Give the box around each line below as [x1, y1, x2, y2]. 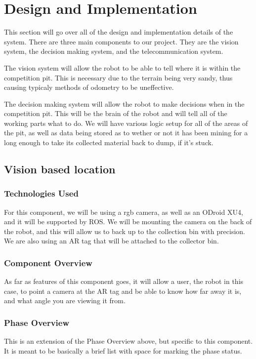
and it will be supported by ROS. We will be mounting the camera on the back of [4, 216, 252, 227]
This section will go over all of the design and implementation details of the [4, 27, 233, 37]
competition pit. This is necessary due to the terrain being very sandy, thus [4, 72, 233, 82]
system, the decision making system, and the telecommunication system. [4, 46, 223, 56]
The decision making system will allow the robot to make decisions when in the [4, 98, 245, 109]
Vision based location [4, 161, 116, 177]
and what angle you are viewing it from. [4, 295, 126, 306]
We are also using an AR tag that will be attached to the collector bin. [4, 236, 219, 246]
